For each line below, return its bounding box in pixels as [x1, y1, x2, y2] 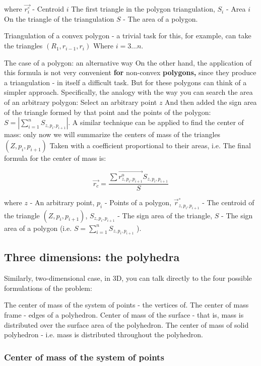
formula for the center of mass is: [4, 152, 106, 163]
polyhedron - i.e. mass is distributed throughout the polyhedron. [4, 329, 203, 340]
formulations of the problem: [4, 282, 92, 293]
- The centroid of [202, 197, 254, 208]
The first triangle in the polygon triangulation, [71, 4, 215, 14]
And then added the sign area [165, 97, 257, 107]
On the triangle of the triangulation [4, 13, 114, 24]
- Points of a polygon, [104, 197, 172, 208]
